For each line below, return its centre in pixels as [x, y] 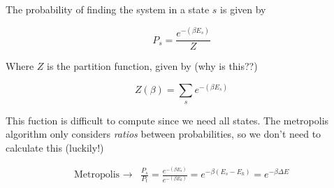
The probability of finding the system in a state [108, 9]
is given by [243, 9]
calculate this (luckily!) [55, 147]
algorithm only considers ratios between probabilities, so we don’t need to [164, 134]
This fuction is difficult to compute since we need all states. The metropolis [167, 120]
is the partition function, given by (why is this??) [152, 66]
